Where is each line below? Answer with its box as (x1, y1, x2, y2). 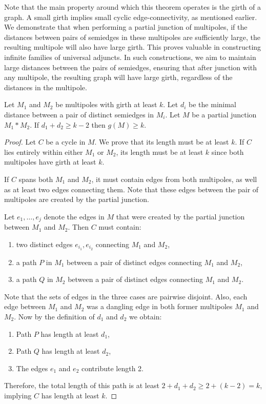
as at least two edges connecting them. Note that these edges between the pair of (4, 184, 259, 194)
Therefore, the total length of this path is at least (4, 380, 159, 391)
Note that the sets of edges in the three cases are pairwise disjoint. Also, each (4, 291, 248, 301)
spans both (18, 173, 53, 184)
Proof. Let (4, 136, 36, 147)
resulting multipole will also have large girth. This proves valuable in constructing (4, 42, 261, 52)
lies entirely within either (4, 146, 83, 157)
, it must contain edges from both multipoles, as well (91, 173, 257, 184)
